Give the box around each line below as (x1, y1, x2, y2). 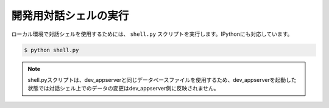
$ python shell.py (24, 46, 79, 53)
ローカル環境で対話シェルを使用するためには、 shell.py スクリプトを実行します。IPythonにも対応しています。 (11, 30, 293, 38)
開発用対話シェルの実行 (11, 9, 129, 22)
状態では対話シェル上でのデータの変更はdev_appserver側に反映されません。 (27, 85, 219, 92)
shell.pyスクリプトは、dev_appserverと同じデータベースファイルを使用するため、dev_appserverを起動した (27, 76, 297, 83)
